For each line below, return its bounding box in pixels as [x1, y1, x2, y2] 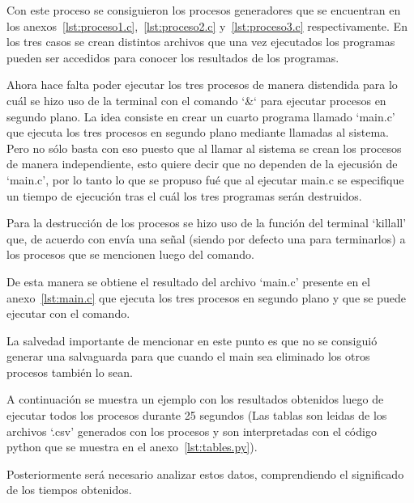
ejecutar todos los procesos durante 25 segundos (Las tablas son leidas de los [6, 407, 387, 424]
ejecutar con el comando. [6, 305, 130, 322]
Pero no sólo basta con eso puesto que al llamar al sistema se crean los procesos [6, 139, 402, 156]
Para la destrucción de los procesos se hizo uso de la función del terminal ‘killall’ [6, 214, 407, 231]
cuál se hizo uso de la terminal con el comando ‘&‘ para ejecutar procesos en [6, 91, 386, 108]
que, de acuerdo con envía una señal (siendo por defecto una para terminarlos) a [6, 230, 406, 247]
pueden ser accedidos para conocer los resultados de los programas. [6, 49, 339, 66]
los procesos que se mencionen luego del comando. [6, 246, 254, 263]
